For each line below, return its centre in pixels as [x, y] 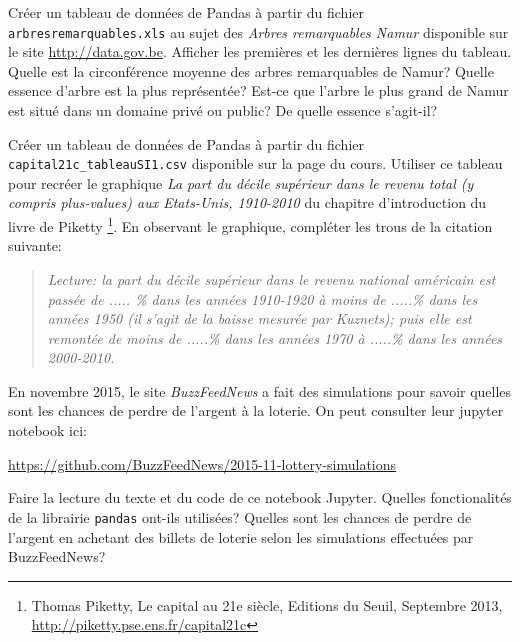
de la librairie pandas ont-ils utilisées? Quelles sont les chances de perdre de [240, 516]
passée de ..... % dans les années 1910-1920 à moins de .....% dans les [262, 298]
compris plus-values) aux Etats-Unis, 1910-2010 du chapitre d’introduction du [247, 202]
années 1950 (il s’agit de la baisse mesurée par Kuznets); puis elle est [259, 318]
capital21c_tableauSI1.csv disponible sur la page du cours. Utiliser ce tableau [255, 163]
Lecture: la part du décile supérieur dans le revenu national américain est [271, 278]
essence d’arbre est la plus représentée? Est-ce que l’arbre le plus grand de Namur [258, 90]
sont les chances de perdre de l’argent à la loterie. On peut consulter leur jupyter [256, 410]
